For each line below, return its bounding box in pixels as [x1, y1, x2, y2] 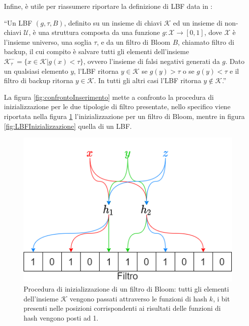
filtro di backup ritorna [4, 75, 73, 86]
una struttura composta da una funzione [38, 27, 160, 37]
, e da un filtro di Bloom [97, 36, 170, 47]
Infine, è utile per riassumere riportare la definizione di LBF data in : [4, 1, 213, 11]
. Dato [225, 56, 245, 66]
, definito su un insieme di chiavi [64, 17, 162, 28]
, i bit [213, 293, 230, 303]
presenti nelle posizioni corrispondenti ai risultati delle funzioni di [24, 303, 221, 313]
